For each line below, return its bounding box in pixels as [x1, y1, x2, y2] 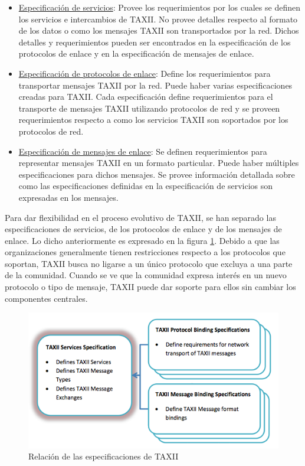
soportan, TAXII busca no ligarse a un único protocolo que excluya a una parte [5, 257, 293, 269]
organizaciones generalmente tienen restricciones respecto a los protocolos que [5, 246, 286, 258]
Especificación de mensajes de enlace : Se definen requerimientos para [18, 145, 267, 157]
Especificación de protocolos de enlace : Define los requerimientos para [18, 67, 271, 79]
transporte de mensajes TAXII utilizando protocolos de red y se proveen [18, 102, 280, 114]
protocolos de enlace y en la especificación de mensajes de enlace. [18, 47, 254, 60]
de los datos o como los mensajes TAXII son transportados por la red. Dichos [18, 24, 299, 37]
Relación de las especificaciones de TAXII [28, 450, 179, 462]
